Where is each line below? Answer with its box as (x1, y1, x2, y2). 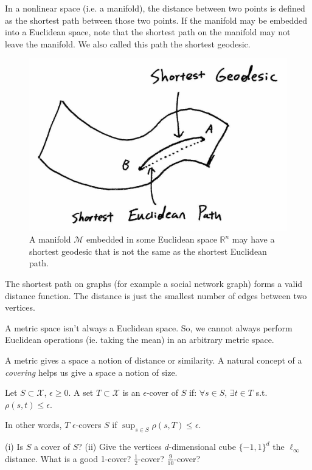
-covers (75, 418, 102, 431)
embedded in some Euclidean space (86, 233, 217, 246)
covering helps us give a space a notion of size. (5, 365, 178, 378)
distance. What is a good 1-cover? (5, 452, 131, 465)
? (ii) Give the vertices (78, 440, 162, 453)
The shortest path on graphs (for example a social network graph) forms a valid (5, 277, 303, 289)
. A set (68, 386, 94, 399)
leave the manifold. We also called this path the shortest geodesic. (5, 37, 251, 50)
